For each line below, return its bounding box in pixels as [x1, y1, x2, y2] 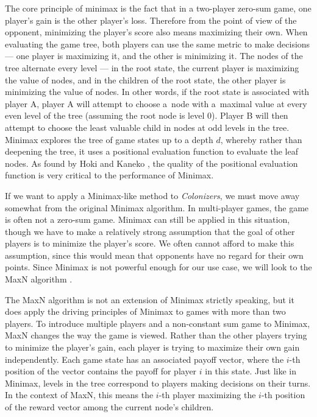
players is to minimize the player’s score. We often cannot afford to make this [5, 237, 294, 250]
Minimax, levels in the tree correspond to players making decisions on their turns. [5, 376, 311, 389]
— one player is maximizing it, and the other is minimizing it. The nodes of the [5, 49, 303, 62]
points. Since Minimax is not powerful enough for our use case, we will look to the [5, 261, 312, 273]
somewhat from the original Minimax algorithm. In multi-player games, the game [5, 201, 309, 214]
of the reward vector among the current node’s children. [5, 401, 214, 413]
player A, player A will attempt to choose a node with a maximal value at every [5, 97, 307, 110]
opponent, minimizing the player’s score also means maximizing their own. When [5, 26, 308, 38]
